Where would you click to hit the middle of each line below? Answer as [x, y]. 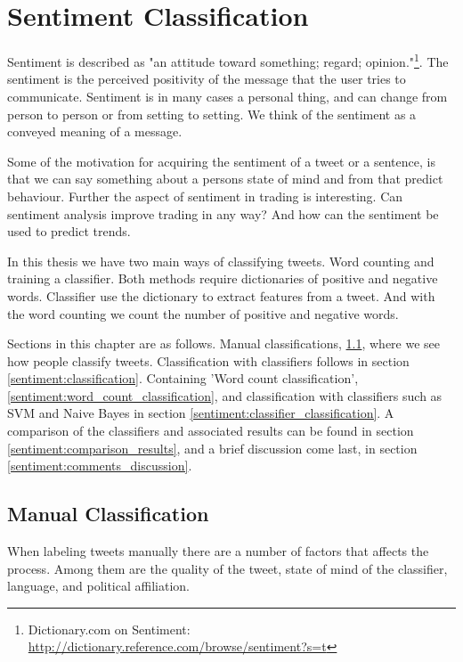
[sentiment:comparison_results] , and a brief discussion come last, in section [212, 448]
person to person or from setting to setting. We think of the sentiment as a [212, 114]
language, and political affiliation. [98, 586]
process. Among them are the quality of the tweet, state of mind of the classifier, [227, 568]
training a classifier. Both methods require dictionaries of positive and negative [223, 278]
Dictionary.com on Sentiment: [109, 629]
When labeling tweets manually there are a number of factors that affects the [218, 551]
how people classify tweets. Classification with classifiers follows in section [208, 360]
